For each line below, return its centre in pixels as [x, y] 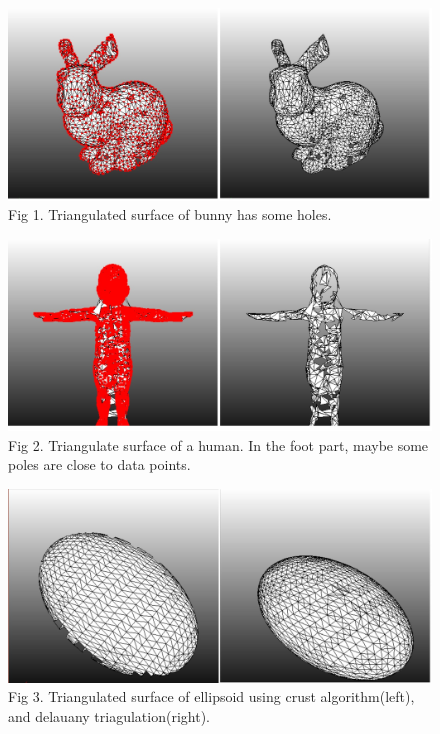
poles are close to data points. [99, 464]
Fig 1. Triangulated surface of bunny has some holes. [170, 214]
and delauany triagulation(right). [109, 716]
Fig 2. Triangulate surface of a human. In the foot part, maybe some [218, 444]
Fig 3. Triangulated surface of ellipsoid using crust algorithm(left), [211, 696]
